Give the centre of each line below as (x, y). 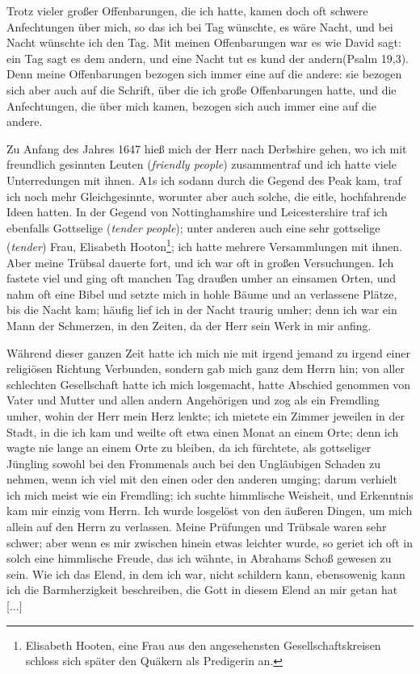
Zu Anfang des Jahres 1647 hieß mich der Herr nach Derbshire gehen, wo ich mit (207, 148)
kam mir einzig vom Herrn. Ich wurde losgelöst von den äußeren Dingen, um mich (210, 511)
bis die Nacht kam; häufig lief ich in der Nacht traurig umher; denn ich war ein (202, 310)
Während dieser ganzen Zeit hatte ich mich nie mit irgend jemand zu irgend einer (208, 352)
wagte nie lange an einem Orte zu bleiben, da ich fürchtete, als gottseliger (189, 448)
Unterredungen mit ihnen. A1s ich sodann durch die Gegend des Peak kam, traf (204, 180)
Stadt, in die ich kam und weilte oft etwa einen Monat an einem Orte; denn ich (203, 431)
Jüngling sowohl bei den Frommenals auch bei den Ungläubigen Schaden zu (194, 463)
